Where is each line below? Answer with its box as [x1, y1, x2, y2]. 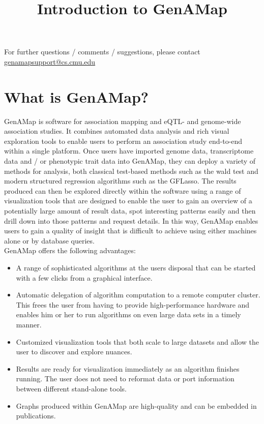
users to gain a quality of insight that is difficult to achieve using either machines [4, 225, 257, 236]
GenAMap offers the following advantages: [4, 245, 136, 256]
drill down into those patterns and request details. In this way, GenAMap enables [4, 215, 258, 226]
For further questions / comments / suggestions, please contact [4, 46, 200, 57]
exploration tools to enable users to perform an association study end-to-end [4, 135, 243, 146]
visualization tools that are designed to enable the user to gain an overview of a [4, 195, 252, 206]
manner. [16, 319, 42, 329]
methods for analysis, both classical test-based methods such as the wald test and [4, 165, 258, 176]
